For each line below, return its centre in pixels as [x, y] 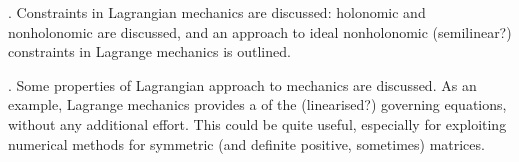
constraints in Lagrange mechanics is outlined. [149, 51]
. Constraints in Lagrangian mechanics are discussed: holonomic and [217, 12]
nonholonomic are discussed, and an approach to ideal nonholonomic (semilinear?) [260, 31]
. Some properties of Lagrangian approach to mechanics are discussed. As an [242, 84]
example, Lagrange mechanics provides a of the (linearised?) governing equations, [257, 104]
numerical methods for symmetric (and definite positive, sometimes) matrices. [246, 143]
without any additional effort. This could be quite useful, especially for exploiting [257, 123]
